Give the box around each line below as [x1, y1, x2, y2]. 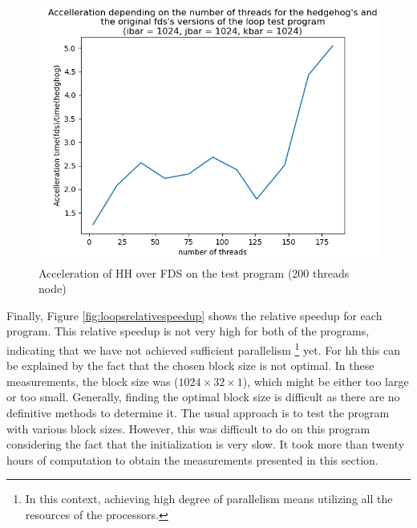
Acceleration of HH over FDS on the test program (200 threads [38, 264, 350, 281]
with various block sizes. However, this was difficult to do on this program [6, 420, 370, 437]
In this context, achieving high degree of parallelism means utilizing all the [25, 490, 393, 507]
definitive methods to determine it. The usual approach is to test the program [6, 404, 390, 420]
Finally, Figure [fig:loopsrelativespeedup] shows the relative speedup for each [6, 307, 383, 323]
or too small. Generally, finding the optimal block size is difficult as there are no [6, 388, 400, 405]
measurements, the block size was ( [6, 372, 179, 389]
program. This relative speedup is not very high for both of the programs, [6, 323, 370, 339]
